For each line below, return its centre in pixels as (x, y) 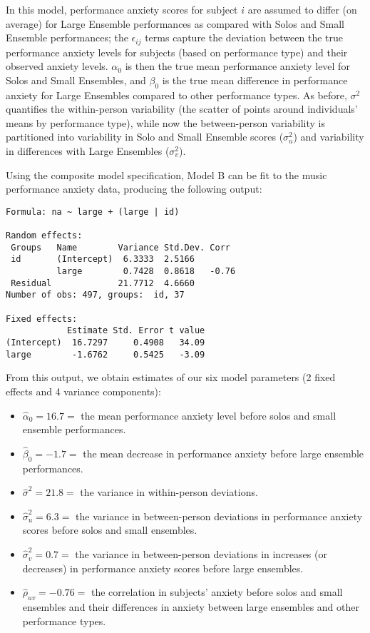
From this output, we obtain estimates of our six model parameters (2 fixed (171, 377)
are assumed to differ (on (302, 9)
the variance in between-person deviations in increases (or (201, 554)
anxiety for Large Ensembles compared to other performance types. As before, (176, 95)
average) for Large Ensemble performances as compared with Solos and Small (175, 23)
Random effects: (44, 236)
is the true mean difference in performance (255, 80)
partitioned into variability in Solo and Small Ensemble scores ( (145, 137)
